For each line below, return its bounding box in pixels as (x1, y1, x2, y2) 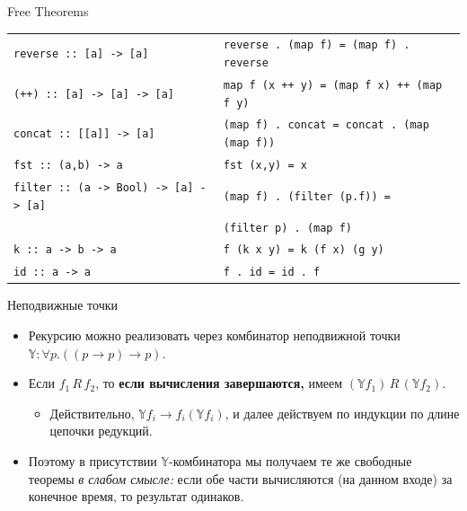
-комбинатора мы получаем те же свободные (169, 452, 412, 471)
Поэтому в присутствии (28, 452, 157, 471)
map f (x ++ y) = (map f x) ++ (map (223, 78, 443, 92)
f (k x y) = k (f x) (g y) (223, 243, 384, 257)
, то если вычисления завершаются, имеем (95, 374, 343, 392)
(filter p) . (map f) (223, 221, 352, 234)
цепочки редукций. (49, 421, 153, 440)
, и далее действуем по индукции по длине (225, 403, 460, 422)
